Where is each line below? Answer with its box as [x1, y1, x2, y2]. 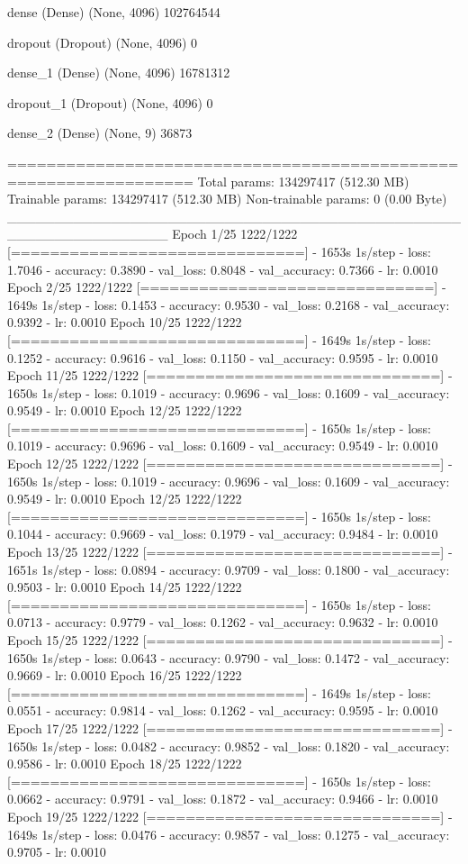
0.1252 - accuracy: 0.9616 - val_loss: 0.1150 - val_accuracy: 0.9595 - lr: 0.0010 [7, 348, 438, 367]
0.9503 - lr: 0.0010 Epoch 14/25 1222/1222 [7, 578, 242, 596]
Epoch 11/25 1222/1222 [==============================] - [7, 366, 453, 385]
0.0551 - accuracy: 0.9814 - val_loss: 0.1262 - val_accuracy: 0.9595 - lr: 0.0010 [7, 701, 438, 720]
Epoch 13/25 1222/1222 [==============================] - [7, 542, 453, 561]
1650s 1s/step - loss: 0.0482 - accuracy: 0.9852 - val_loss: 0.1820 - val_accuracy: [7, 736, 450, 755]
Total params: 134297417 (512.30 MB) [197, 171, 409, 190]
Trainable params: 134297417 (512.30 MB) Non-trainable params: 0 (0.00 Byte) [7, 189, 447, 208]
